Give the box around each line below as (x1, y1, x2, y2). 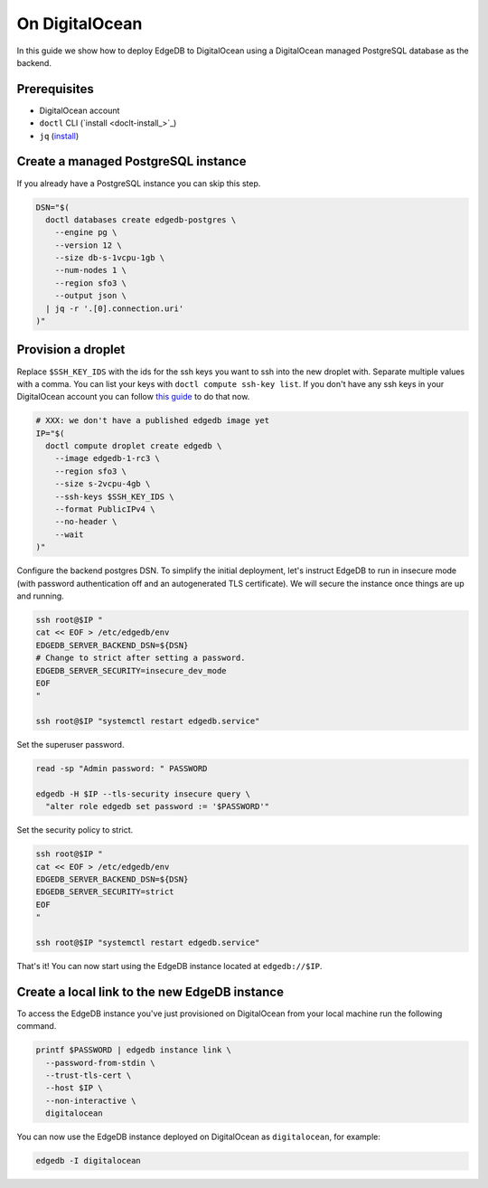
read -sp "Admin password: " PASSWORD (35, 764, 208, 774)
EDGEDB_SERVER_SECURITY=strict (35, 887, 175, 897)
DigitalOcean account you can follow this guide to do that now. (16, 391, 250, 402)
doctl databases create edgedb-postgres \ (45, 214, 237, 225)
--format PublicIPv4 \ (54, 504, 155, 514)
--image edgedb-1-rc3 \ (54, 453, 160, 464)
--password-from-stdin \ (45, 1058, 155, 1068)
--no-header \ (54, 516, 117, 527)
